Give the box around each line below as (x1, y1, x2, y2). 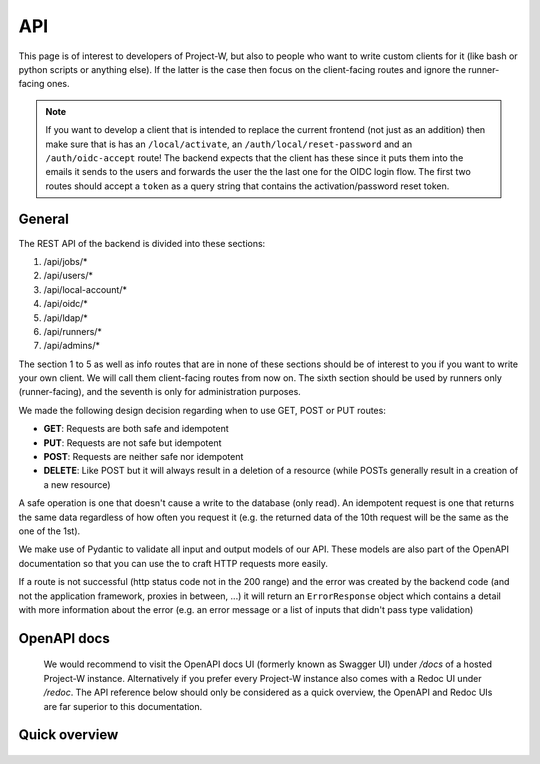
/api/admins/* (43, 340, 100, 352)
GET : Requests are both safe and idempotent (43, 423, 229, 435)
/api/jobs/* (43, 255, 88, 267)
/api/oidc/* (43, 298, 89, 310)
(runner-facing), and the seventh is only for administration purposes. (18, 386, 302, 398)
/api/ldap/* (43, 311, 89, 324)
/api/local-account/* (43, 283, 127, 295)
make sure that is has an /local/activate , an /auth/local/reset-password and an (45, 138, 413, 150)
